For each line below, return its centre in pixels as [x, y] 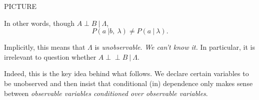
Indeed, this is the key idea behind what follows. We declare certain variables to [126, 73]
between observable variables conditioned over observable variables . [106, 93]
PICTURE [20, 6]
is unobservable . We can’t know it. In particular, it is [175, 47]
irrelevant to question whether [50, 56]
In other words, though [39, 23]
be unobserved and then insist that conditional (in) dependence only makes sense [128, 83]
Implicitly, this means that [45, 47]
